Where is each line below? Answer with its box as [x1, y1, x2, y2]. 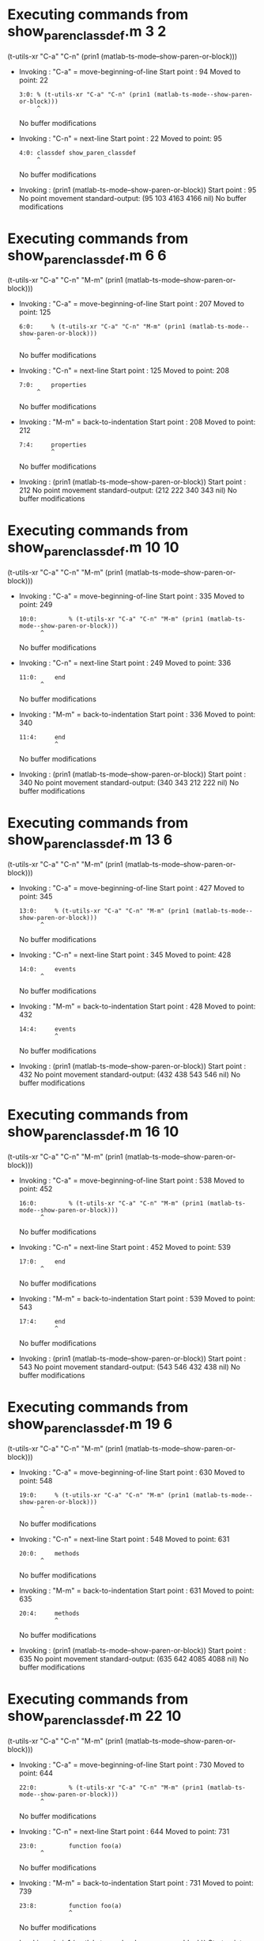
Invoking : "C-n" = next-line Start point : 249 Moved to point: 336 [18, 658, 232, 667]
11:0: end [18, 673, 66, 682]
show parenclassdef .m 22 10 [7, 1707, 182, 1727]
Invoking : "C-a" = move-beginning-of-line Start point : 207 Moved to [18, 299, 244, 309]
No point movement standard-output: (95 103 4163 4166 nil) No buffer [18, 193, 247, 203]
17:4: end [18, 1317, 66, 1325]
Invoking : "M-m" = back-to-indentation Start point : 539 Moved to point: [18, 1293, 256, 1303]
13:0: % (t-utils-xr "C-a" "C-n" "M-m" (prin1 [18, 907, 190, 915]
